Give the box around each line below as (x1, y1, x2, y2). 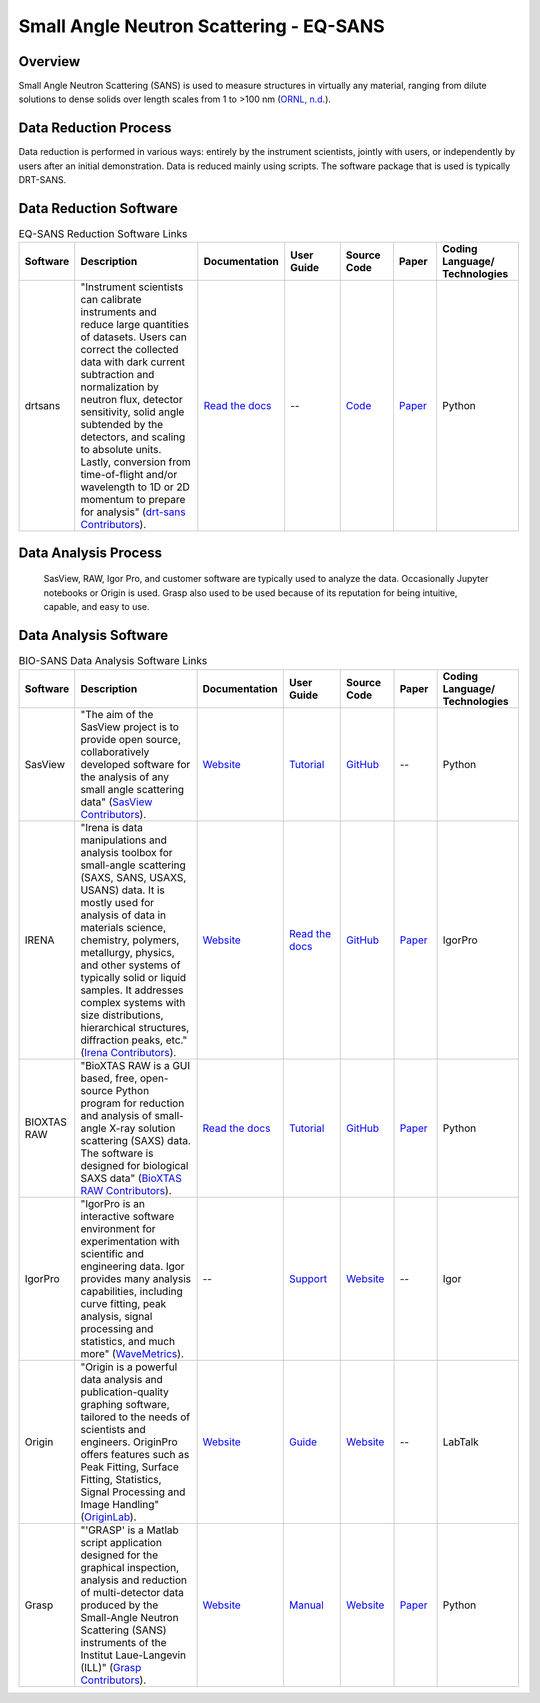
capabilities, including (80, 1284, 184, 1298)
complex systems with (80, 995, 186, 1009)
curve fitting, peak (80, 1296, 167, 1310)
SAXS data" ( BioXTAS (80, 1171, 182, 1185)
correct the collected (80, 343, 179, 357)
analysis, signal (80, 1309, 153, 1323)
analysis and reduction (80, 1573, 187, 1587)
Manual (288, 1598, 324, 1612)
